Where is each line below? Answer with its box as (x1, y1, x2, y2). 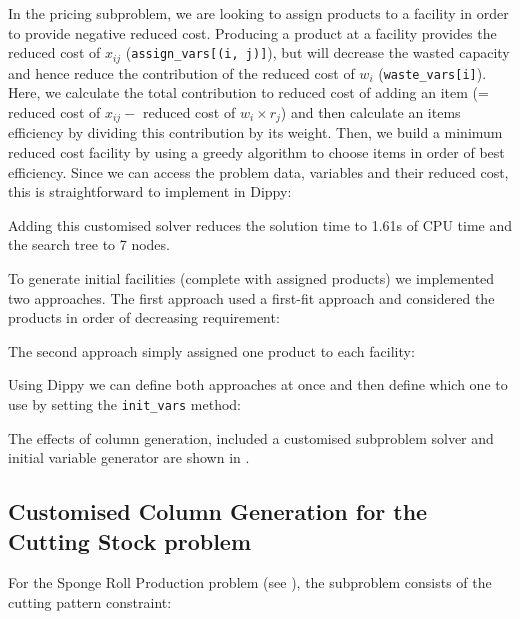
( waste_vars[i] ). (378, 62, 487, 83)
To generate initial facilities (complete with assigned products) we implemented (8, 267, 495, 288)
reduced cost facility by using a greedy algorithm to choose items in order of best (8, 141, 505, 162)
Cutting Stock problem (8, 525, 252, 556)
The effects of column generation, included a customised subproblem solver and (8, 427, 494, 448)
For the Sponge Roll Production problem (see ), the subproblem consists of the (8, 572, 492, 593)
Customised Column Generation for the (8, 496, 428, 527)
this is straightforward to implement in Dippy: (8, 181, 292, 202)
